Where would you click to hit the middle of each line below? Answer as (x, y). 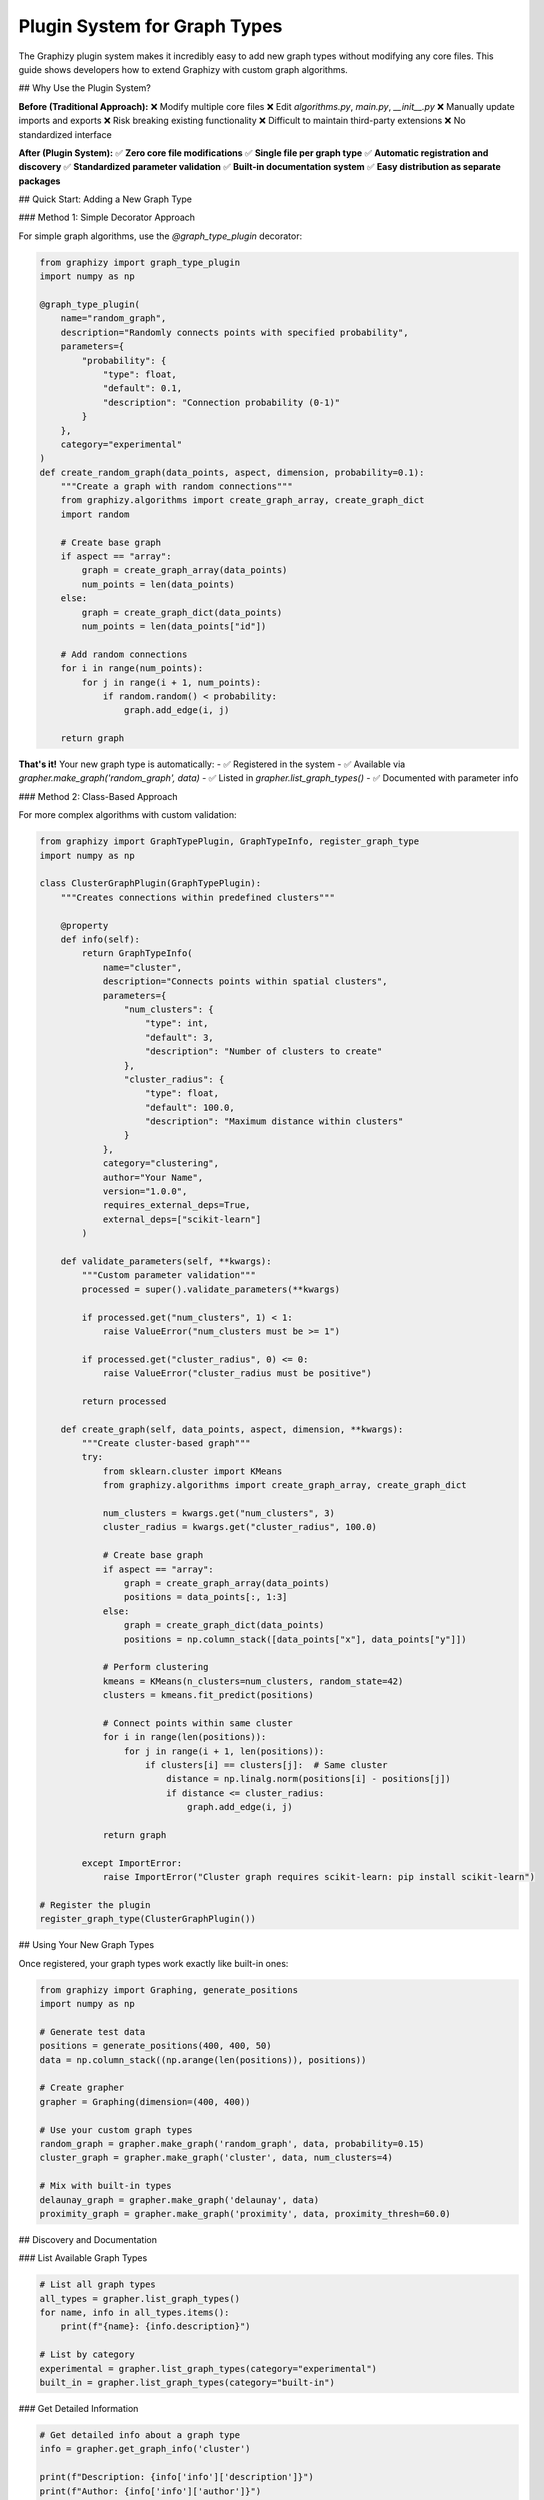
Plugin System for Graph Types (150, 26)
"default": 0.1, (142, 388)
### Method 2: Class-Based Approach (98, 796)
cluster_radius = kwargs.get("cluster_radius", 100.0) (240, 1527)
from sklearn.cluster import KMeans (192, 1471)
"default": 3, (179, 1037)
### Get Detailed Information (78, 2409)
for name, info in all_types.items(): (134, 2313)
